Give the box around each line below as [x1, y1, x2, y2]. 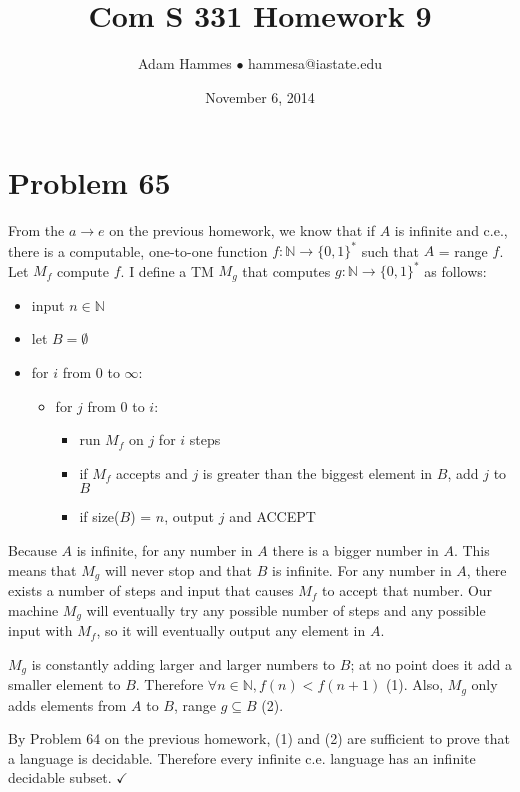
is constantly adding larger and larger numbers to [31, 653, 336, 674]
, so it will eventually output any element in [96, 620, 366, 641]
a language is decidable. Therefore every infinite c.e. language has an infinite [8, 747, 476, 768]
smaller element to [8, 674, 121, 695]
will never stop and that [104, 559, 253, 580]
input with [8, 620, 73, 641]
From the [8, 220, 65, 241]
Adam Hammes [137, 53, 232, 74]
